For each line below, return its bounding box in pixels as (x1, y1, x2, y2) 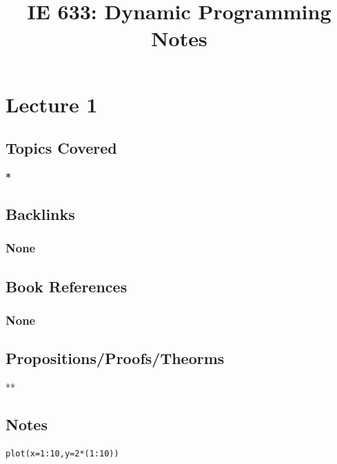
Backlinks (6, 203, 75, 224)
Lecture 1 (6, 90, 98, 118)
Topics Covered (6, 137, 117, 159)
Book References (6, 275, 127, 296)
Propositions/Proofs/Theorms (6, 347, 225, 369)
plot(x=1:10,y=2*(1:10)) (6, 448, 119, 458)
